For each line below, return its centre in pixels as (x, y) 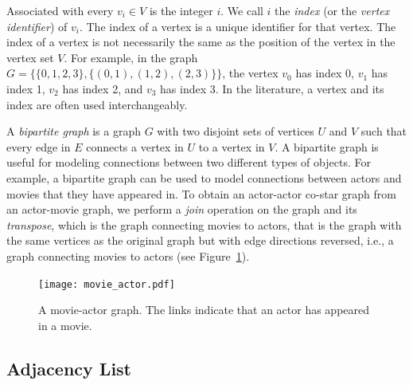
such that (384, 131)
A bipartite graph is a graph (74, 131)
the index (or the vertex (332, 10)
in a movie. (65, 325)
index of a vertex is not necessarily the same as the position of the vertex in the (201, 42)
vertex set (30, 57)
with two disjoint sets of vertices (236, 131)
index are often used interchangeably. (97, 104)
